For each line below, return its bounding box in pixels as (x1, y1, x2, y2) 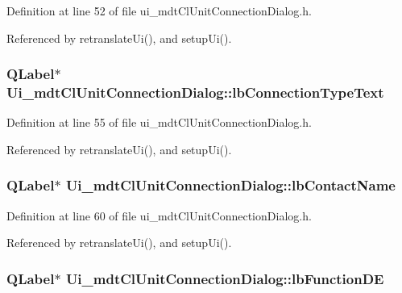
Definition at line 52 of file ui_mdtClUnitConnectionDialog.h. (6, 2, 312, 19)
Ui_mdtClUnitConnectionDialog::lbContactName (65, 175, 396, 195)
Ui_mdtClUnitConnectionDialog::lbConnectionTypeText (6, 82, 384, 103)
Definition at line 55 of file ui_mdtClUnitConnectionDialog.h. (6, 114, 312, 131)
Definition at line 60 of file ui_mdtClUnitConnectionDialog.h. (6, 207, 312, 224)
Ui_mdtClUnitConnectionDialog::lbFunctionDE (65, 268, 384, 288)
